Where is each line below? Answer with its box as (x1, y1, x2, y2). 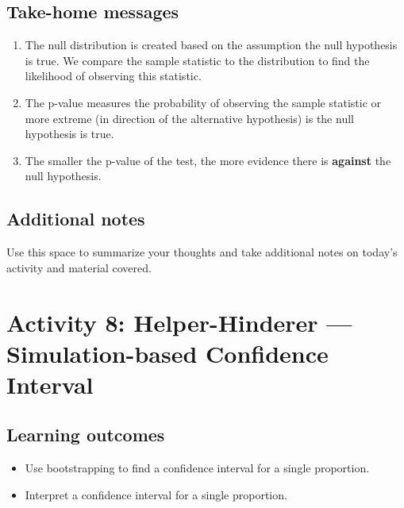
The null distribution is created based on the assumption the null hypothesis (25, 37, 398, 53)
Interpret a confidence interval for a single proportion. (25, 486, 287, 502)
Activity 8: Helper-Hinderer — (6, 306, 352, 338)
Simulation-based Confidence (6, 337, 329, 369)
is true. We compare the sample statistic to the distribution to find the (25, 52, 370, 68)
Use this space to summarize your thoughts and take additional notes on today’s (6, 244, 398, 260)
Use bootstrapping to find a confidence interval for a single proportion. (25, 460, 370, 476)
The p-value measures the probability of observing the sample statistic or (25, 94, 382, 110)
